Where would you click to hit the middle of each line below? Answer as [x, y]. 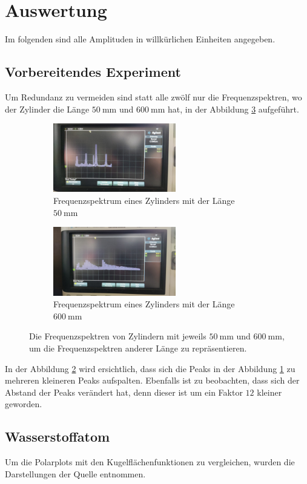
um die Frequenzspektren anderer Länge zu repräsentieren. [138, 348]
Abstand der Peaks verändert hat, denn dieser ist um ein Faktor [124, 392]
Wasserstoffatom [58, 437]
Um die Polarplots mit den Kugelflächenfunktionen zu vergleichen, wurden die [150, 462]
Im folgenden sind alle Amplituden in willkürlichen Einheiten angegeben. [140, 39]
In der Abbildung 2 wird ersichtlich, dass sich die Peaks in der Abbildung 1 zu [150, 368]
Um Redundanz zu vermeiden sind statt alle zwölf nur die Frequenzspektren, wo [153, 96]
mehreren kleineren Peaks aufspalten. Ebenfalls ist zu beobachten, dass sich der [152, 380]
